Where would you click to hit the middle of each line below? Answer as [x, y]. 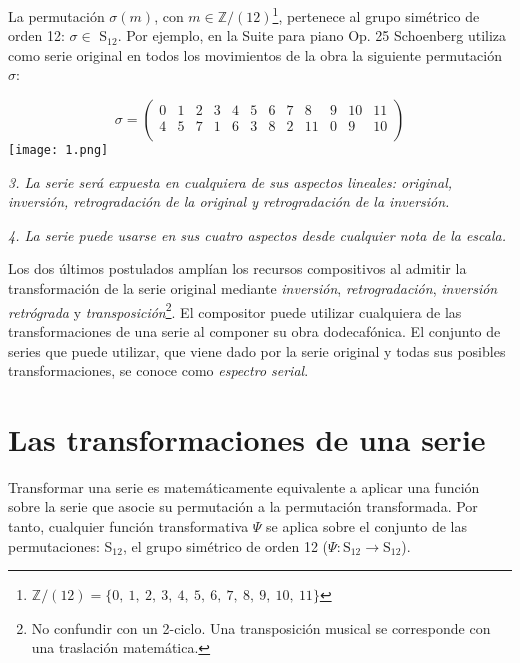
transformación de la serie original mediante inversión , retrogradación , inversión [253, 288]
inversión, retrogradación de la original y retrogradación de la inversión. [229, 201]
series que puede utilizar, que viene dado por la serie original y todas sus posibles [257, 350]
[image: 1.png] [58, 150]
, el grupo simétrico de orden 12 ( [225, 545]
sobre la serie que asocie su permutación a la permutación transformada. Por [243, 506]
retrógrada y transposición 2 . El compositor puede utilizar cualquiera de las [235, 310]
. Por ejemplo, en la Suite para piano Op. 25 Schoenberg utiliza [312, 35]
